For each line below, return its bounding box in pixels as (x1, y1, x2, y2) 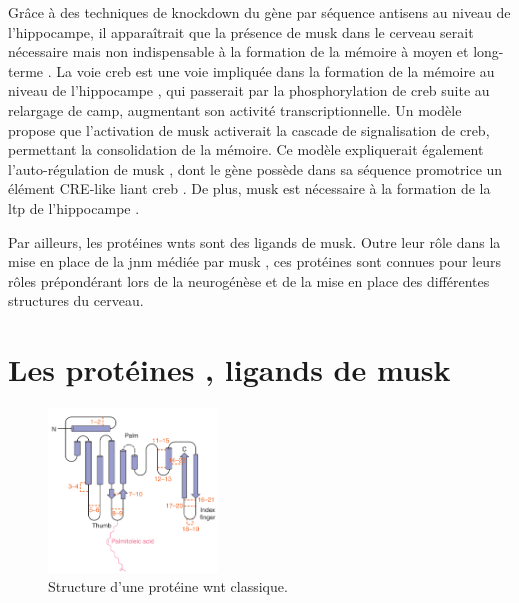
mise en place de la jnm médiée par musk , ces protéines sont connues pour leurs (8, 251, 501, 272)
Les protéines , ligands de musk (8, 349, 451, 390)
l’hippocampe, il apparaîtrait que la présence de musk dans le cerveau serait (8, 21, 474, 42)
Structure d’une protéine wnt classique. (48, 576, 288, 597)
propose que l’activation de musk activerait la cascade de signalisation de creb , (8, 119, 490, 140)
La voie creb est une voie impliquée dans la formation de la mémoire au (56, 60, 495, 81)
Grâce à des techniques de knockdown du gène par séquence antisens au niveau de (8, 2, 511, 22)
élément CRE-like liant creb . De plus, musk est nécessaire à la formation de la (8, 178, 491, 199)
